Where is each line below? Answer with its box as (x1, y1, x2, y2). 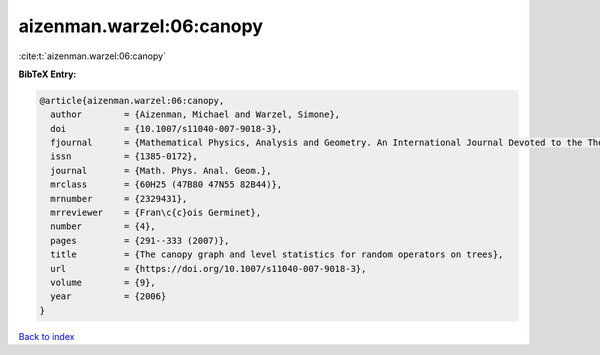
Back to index (18, 330, 75, 342)
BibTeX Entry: (18, 68, 77, 80)
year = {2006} (50, 291, 167, 302)
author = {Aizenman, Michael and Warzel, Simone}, (50, 109, 341, 120)
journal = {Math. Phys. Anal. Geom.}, (50, 165, 272, 176)
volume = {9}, (50, 277, 157, 288)
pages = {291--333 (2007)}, (50, 235, 230, 246)
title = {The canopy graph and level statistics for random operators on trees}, (50, 249, 504, 260)
